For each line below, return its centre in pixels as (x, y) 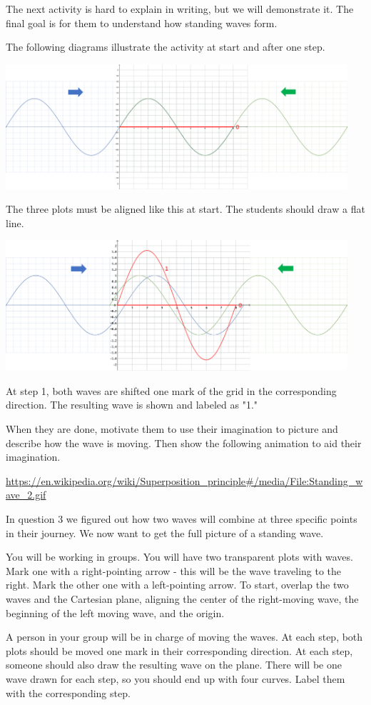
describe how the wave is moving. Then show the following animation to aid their (184, 442)
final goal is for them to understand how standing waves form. (142, 22)
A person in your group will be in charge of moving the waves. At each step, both (184, 637)
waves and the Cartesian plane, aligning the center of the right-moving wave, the (182, 598)
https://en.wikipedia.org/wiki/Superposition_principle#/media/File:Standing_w (184, 480)
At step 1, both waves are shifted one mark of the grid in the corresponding (171, 390)
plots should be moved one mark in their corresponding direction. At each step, (179, 650)
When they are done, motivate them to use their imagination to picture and (172, 429)
